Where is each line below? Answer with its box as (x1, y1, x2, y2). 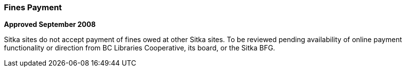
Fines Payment (4, 2, 62, 12)
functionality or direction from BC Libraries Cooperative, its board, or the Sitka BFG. (4, 44, 275, 52)
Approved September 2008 (4, 20, 96, 29)
